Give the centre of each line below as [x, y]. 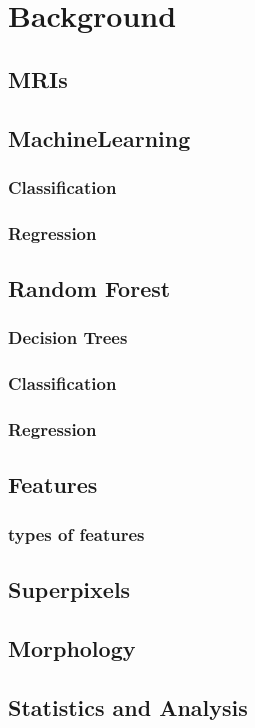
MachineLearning [99, 137]
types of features [76, 533]
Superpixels [69, 588]
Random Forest [89, 288]
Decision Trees [68, 337]
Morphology [72, 647]
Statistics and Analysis [128, 706]
